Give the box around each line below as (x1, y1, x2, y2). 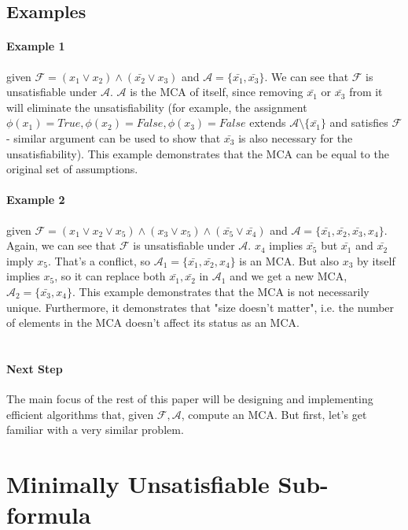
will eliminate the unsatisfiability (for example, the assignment (6, 98, 307, 115)
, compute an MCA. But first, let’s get (181, 406, 367, 422)
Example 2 (6, 191, 65, 208)
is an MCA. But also (239, 252, 340, 269)
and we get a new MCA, (230, 268, 347, 284)
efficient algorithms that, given (6, 406, 154, 422)
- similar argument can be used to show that (6, 129, 221, 146)
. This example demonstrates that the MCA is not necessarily (72, 283, 369, 299)
